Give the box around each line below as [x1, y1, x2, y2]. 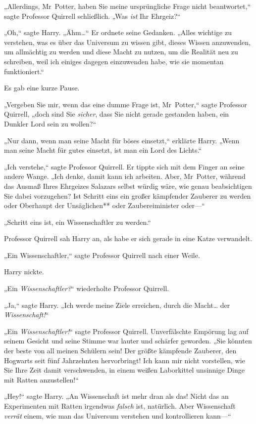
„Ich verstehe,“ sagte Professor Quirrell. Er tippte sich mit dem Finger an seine [4, 161, 245, 171]
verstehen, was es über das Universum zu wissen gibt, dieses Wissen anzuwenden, [4, 37, 251, 47]
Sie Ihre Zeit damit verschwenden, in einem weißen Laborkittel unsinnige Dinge [4, 365, 245, 375]
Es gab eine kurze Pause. [4, 83, 80, 93]
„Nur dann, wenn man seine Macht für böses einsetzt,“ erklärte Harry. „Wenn [4, 135, 240, 145]
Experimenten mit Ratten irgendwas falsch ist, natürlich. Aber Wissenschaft [4, 401, 236, 411]
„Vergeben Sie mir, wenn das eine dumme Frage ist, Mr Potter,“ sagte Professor [4, 99, 247, 109]
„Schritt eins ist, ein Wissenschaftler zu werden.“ [4, 216, 151, 227]
